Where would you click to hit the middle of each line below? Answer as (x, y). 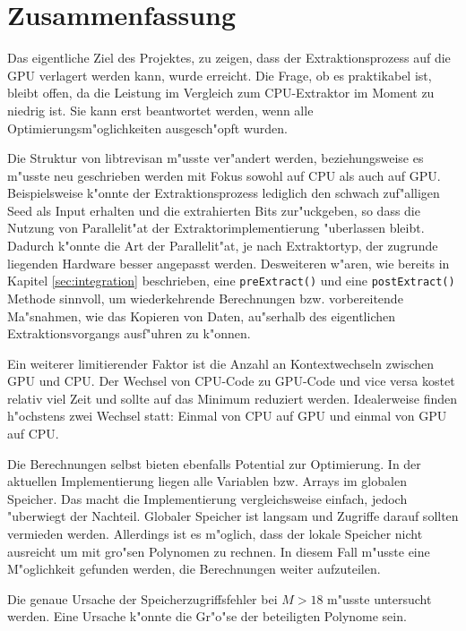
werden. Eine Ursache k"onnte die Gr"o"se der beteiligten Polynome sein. (207, 616)
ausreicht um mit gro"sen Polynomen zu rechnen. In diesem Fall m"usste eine (219, 551)
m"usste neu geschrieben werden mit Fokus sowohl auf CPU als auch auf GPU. (224, 175)
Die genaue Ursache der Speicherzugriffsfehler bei (142, 598)
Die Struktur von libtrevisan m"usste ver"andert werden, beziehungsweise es (216, 158)
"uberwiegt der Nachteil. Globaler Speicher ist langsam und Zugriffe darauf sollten (233, 516)
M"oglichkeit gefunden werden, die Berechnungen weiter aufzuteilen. (194, 569)
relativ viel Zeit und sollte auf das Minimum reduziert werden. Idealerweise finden (233, 398)
